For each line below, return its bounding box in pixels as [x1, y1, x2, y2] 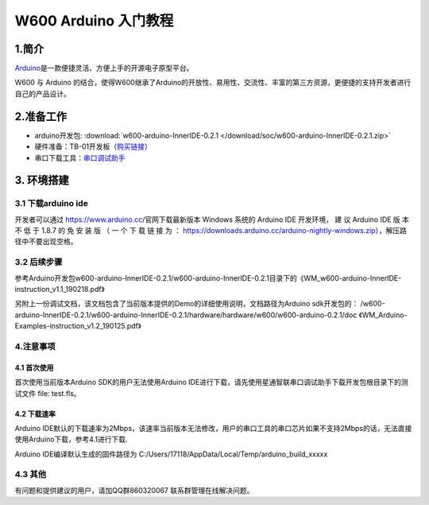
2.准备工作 [14, 110, 68, 123]
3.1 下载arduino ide [14, 198, 89, 209]
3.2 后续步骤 [14, 257, 63, 268]
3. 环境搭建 [14, 173, 69, 187]
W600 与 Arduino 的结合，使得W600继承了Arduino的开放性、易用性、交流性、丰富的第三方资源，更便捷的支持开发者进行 [14, 78, 412, 87]
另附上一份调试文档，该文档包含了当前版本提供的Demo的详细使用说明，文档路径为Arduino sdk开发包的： [14, 299, 359, 309]
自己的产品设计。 [14, 88, 71, 99]
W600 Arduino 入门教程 [14, 12, 174, 29]
